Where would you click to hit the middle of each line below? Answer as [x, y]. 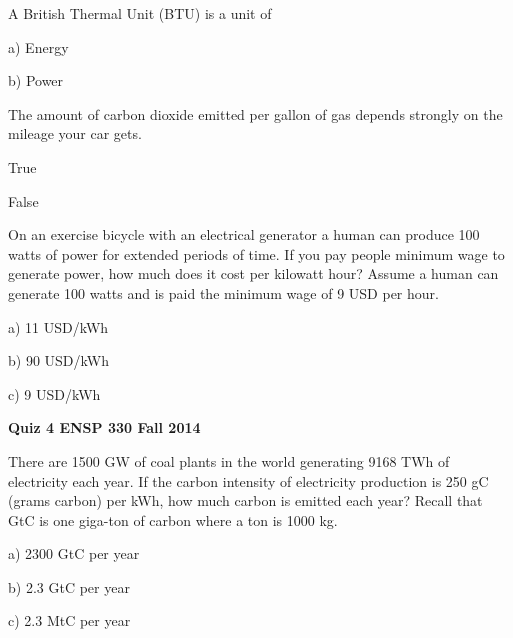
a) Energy [38, 46]
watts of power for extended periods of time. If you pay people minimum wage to [256, 253]
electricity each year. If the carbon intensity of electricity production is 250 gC [248, 480]
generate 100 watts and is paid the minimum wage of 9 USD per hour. [223, 292]
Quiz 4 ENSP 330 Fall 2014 [104, 427]
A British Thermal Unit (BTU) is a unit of [140, 13]
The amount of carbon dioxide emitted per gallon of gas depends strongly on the [255, 113]
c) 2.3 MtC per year [69, 620]
